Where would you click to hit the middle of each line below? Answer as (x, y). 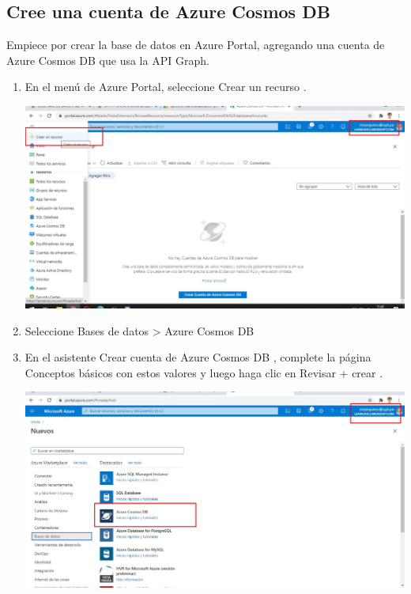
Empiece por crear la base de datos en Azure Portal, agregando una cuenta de (196, 45)
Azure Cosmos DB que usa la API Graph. (108, 60)
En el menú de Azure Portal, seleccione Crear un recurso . (166, 87)
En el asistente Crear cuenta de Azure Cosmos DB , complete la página (198, 357)
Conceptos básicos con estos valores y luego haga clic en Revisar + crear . (204, 372)
